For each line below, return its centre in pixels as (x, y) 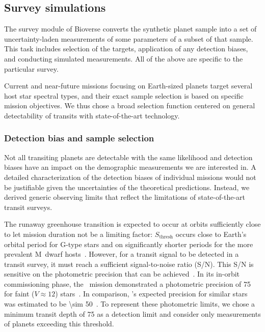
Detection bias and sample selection (79, 138)
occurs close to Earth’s (211, 234)
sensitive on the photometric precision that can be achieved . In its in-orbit (122, 274)
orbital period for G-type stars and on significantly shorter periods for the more (129, 244)
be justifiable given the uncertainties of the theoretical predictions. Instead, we (127, 187)
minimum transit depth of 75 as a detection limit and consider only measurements (132, 313)
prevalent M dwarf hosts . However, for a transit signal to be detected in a (122, 254)
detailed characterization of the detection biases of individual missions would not (130, 177)
